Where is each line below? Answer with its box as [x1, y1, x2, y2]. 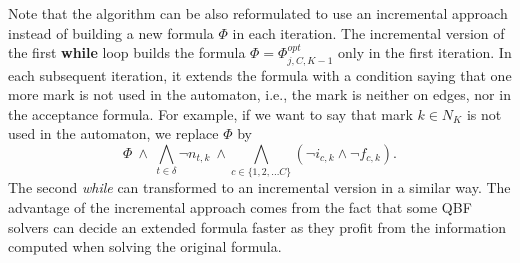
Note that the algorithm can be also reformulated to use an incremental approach [8, 3, 508, 23]
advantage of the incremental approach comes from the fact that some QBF [8, 196, 472, 217]
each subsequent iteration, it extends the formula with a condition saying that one [8, 64, 512, 85]
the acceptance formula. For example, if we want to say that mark [8, 103, 413, 124]
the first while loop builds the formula [8, 42, 246, 63]
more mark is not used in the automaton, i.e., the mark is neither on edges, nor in [8, 84, 511, 105]
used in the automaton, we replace [8, 123, 219, 144]
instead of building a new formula [8, 22, 214, 43]
